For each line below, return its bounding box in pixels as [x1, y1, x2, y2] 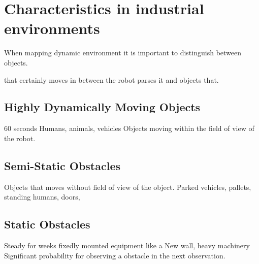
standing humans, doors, [4, 191, 80, 202]
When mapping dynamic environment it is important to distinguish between [4, 47, 242, 58]
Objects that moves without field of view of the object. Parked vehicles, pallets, [4, 181, 251, 192]
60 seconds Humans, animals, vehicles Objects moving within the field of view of [4, 123, 254, 134]
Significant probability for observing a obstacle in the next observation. [4, 250, 225, 260]
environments [4, 18, 100, 39]
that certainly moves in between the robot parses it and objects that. [4, 74, 219, 85]
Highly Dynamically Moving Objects [4, 99, 201, 115]
